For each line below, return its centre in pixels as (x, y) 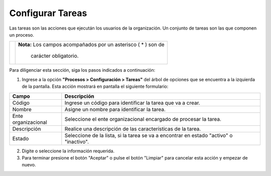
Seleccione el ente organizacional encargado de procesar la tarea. (143, 119)
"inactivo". (77, 141)
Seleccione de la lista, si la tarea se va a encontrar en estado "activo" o (149, 135)
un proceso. (22, 35)
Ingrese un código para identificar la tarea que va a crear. (132, 103)
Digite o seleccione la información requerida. (68, 151)
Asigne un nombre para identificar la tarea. (115, 109)
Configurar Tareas (48, 13)
